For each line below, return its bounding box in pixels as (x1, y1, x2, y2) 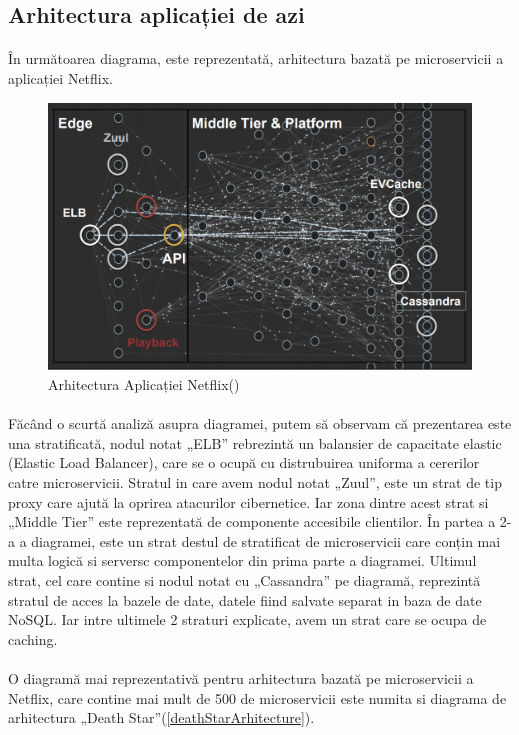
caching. (8, 628, 58, 649)
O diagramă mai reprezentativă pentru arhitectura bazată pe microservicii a (8, 667, 474, 688)
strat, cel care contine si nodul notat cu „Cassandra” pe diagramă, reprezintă (8, 569, 481, 590)
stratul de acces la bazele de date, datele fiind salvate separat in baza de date (8, 589, 482, 610)
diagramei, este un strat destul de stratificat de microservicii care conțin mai (31, 530, 501, 551)
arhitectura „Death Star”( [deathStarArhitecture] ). (8, 707, 315, 728)
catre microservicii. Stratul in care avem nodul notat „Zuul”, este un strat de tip (8, 472, 502, 493)
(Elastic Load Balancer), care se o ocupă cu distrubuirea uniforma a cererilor (8, 452, 480, 473)
